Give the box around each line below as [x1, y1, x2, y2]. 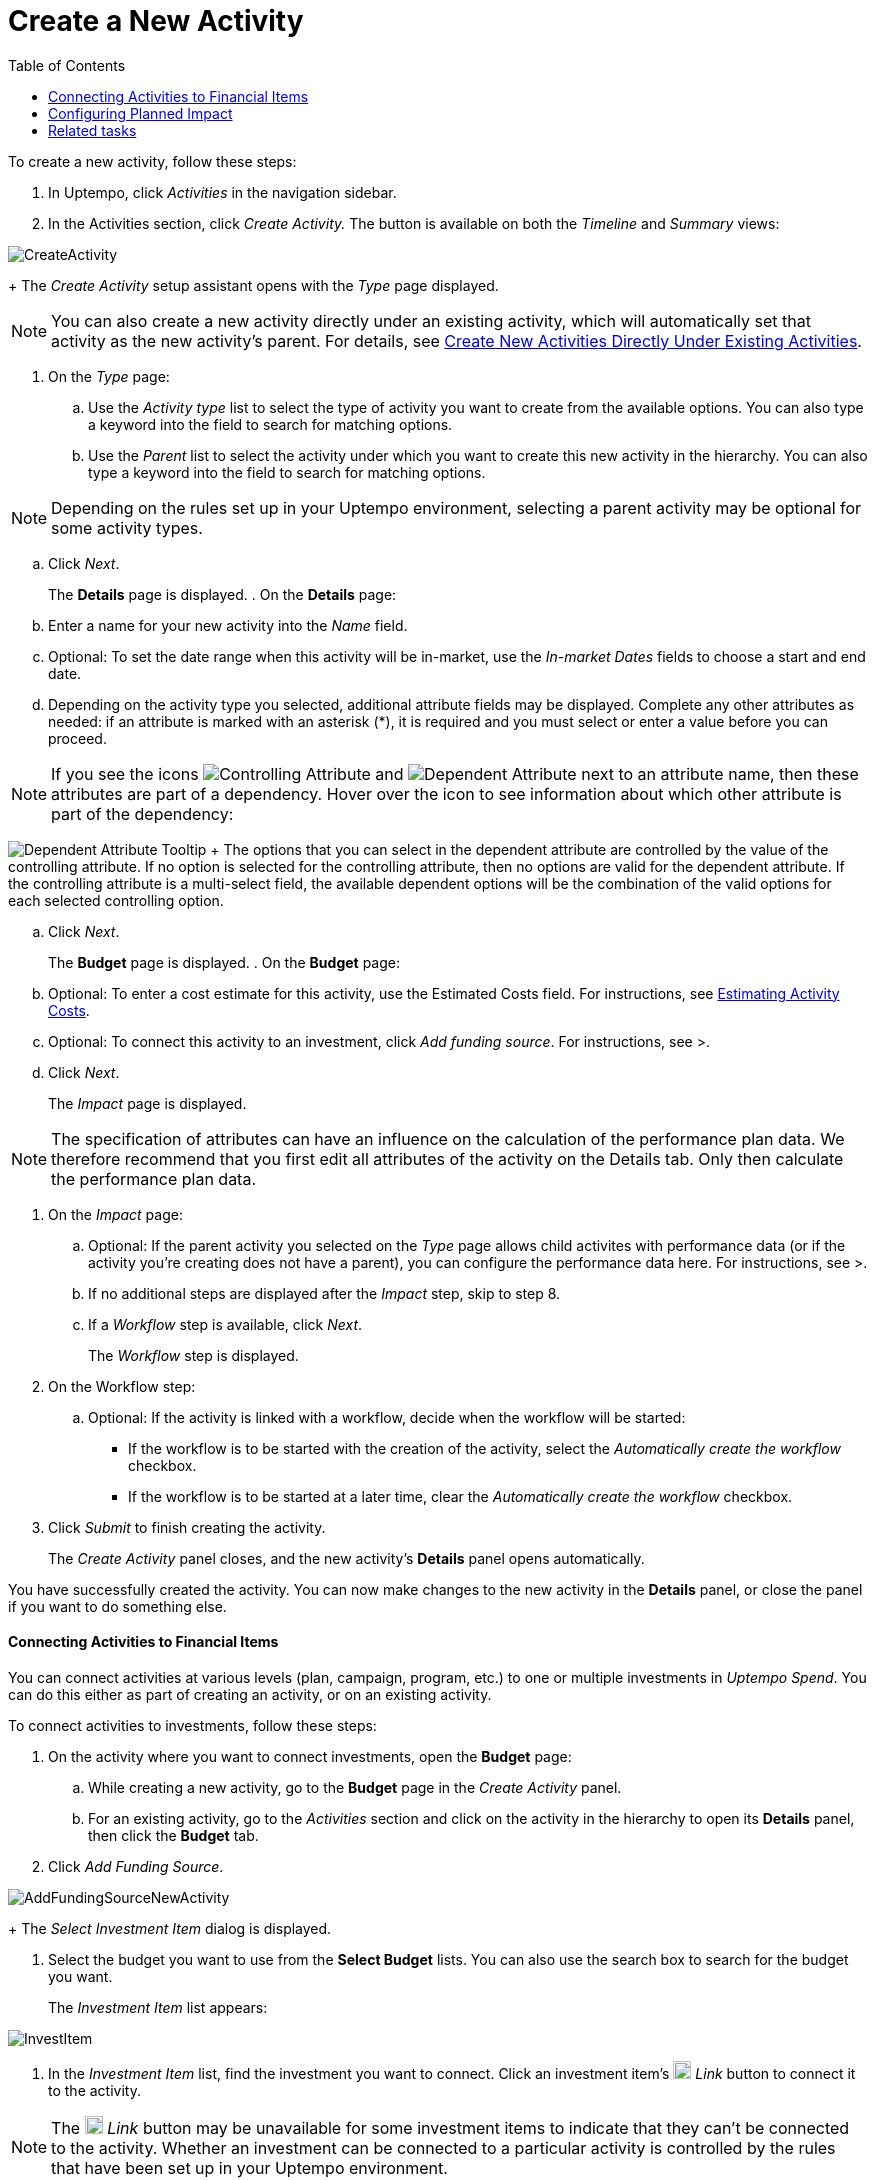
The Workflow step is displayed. [88, 1346, 299, 1364]
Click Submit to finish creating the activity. [48, 1518, 326, 1536]
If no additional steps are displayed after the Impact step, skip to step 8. [88, 1284, 561, 1302]
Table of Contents [8, 56, 126, 74]
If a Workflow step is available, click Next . [88, 1315, 363, 1333]
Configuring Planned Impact [48, 104, 233, 122]
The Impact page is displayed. [48, 1094, 247, 1112]
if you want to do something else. [8, 1597, 227, 1615]
